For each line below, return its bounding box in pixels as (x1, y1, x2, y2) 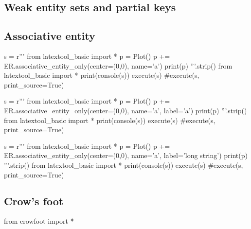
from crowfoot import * (4, 216, 74, 226)
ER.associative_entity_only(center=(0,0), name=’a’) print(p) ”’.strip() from (4, 60, 233, 70)
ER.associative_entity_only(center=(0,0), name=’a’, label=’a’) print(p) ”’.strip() (4, 105, 247, 115)
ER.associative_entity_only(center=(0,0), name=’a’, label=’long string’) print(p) (4, 150, 248, 160)
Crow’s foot (4, 193, 64, 208)
